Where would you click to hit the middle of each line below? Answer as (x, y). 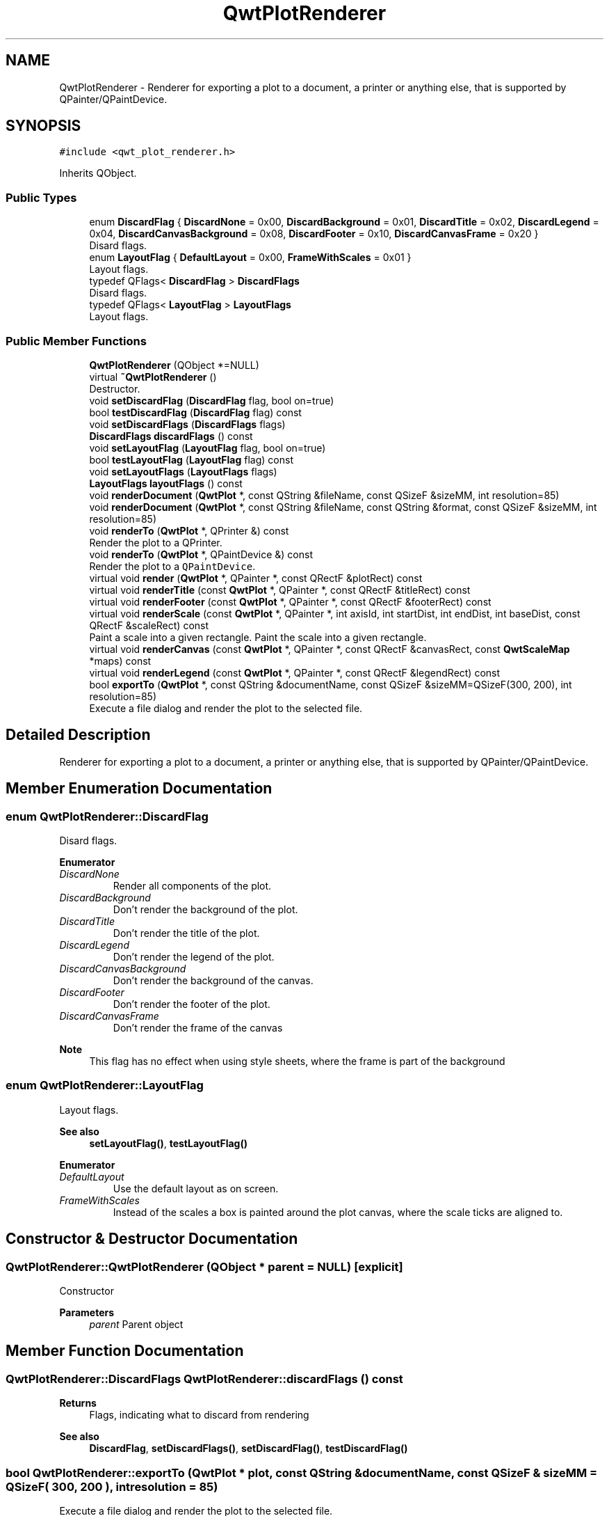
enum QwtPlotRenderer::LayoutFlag (105, 1085)
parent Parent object (136, 1324)
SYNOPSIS (43, 126)
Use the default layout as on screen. (196, 1188)
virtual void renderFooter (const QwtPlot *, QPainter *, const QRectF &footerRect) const (290, 601)
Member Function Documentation (125, 1351)
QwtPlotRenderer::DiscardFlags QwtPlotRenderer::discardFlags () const (204, 1379)
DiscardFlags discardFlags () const (171, 436)
